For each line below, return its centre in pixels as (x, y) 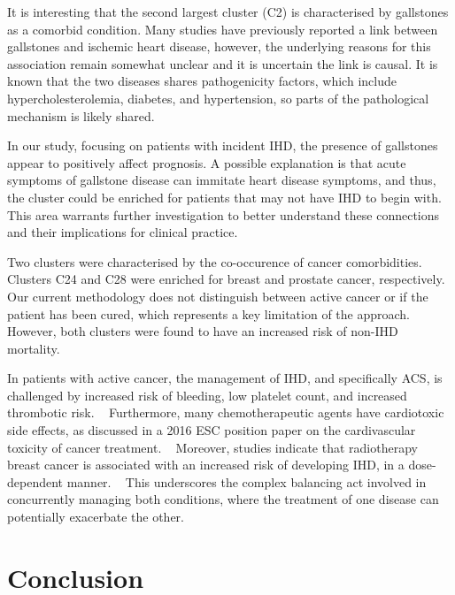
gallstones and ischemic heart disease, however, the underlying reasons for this (219, 46)
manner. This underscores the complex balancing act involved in (247, 481)
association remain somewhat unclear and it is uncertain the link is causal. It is (223, 63)
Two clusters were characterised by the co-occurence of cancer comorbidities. (215, 261)
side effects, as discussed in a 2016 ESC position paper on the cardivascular (212, 430)
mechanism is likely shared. (81, 115)
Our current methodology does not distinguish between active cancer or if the (218, 296)
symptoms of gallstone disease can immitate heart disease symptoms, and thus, (222, 180)
